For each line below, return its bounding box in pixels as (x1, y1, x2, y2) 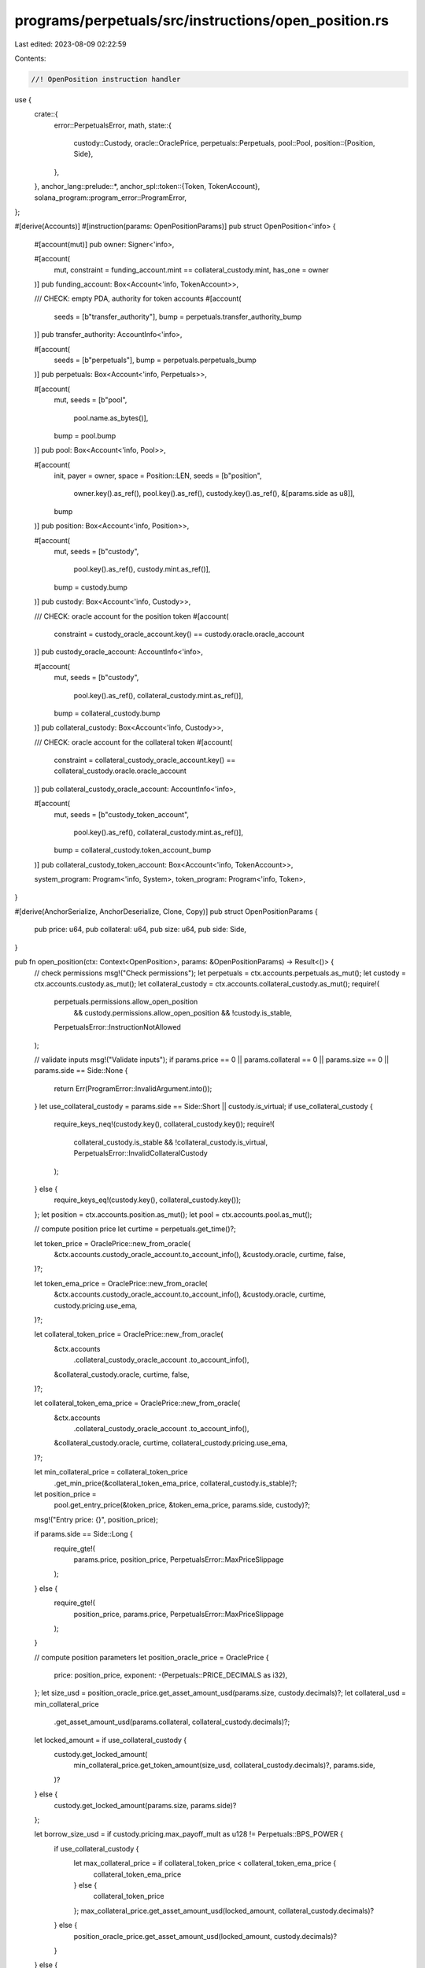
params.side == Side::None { (34, 1066, 128, 1075)
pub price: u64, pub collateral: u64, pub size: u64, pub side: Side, (34, 925, 247, 934)
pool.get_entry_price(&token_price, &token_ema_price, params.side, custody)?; (54, 1500, 311, 1510)
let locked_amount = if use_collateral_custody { (34, 1735, 187, 1744)
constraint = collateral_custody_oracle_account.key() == (54, 756, 236, 765)
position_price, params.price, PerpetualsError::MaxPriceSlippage (73, 1609, 284, 1618)
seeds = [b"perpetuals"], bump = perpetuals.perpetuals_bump (54, 355, 257, 364)
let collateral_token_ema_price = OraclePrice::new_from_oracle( (34, 1398, 241, 1408)
